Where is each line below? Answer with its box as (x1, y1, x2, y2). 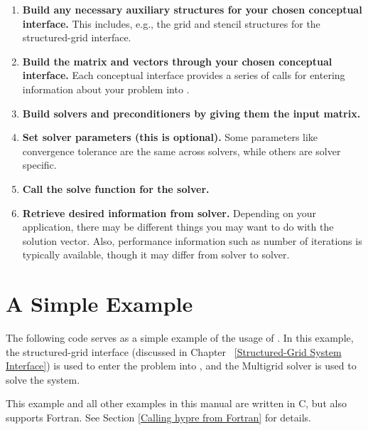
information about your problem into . (22, 81, 190, 96)
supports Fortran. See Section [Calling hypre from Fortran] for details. (6, 410, 311, 424)
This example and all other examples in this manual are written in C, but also (6, 396, 347, 411)
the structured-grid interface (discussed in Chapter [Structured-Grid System (6, 344, 342, 359)
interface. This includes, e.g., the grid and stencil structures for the (22, 16, 320, 31)
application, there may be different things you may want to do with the (22, 219, 334, 234)
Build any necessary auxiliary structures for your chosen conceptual (22, 2, 362, 16)
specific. (22, 157, 57, 172)
